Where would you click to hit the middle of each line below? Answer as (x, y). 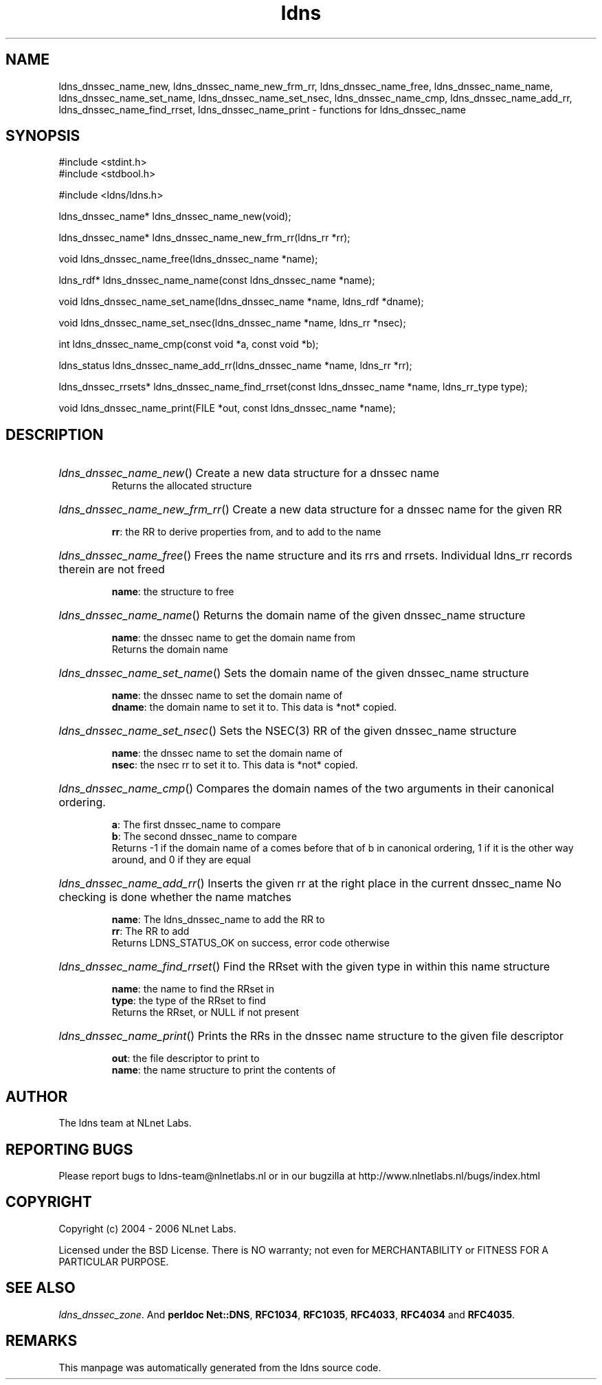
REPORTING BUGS (69, 1149)
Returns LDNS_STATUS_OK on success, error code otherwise (250, 943)
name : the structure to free (173, 592)
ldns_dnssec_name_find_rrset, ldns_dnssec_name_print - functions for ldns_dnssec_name (262, 109)
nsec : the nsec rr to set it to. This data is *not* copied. (235, 765)
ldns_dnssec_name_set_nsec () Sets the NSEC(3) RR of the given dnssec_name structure (288, 731)
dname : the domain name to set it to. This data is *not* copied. (254, 707)
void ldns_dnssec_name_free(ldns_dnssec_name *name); (188, 259)
